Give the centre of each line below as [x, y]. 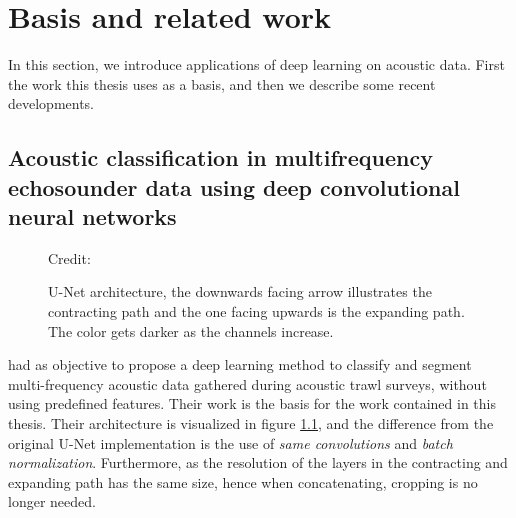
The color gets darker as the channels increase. [191, 330]
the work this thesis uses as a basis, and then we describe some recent [222, 83]
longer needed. [52, 501]
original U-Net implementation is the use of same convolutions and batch [230, 442]
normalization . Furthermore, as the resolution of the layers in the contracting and [258, 462]
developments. [51, 103]
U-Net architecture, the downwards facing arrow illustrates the [240, 291]
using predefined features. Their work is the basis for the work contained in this [252, 403]
